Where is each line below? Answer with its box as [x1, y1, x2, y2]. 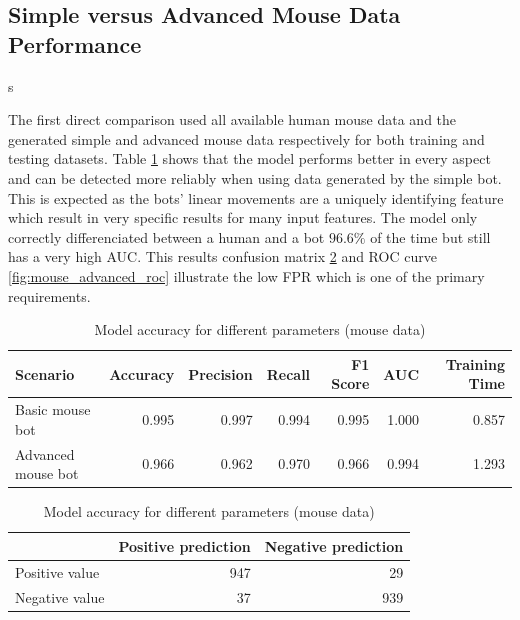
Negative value [15, 586, 105, 607]
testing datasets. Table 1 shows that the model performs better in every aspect [8, 148, 491, 169]
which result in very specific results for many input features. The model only [8, 207, 478, 228]
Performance [8, 28, 142, 59]
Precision [188, 363, 253, 384]
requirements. [8, 285, 91, 306]
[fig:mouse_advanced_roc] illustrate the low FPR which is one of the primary [8, 265, 485, 286]
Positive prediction [118, 535, 251, 556]
